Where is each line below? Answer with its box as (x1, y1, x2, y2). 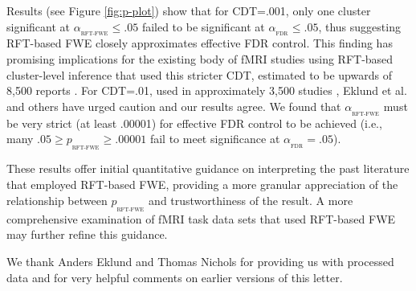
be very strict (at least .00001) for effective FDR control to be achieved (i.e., (6, 114, 382, 131)
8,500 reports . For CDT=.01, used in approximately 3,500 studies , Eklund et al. (6, 82, 407, 99)
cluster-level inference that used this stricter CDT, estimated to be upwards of (6, 66, 392, 83)
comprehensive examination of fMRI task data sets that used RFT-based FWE (6, 210, 396, 227)
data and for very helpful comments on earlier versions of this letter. (6, 268, 343, 285)
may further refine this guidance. (6, 226, 168, 243)
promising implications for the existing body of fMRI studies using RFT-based (6, 51, 394, 68)
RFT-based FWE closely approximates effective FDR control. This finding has (6, 35, 393, 51)
